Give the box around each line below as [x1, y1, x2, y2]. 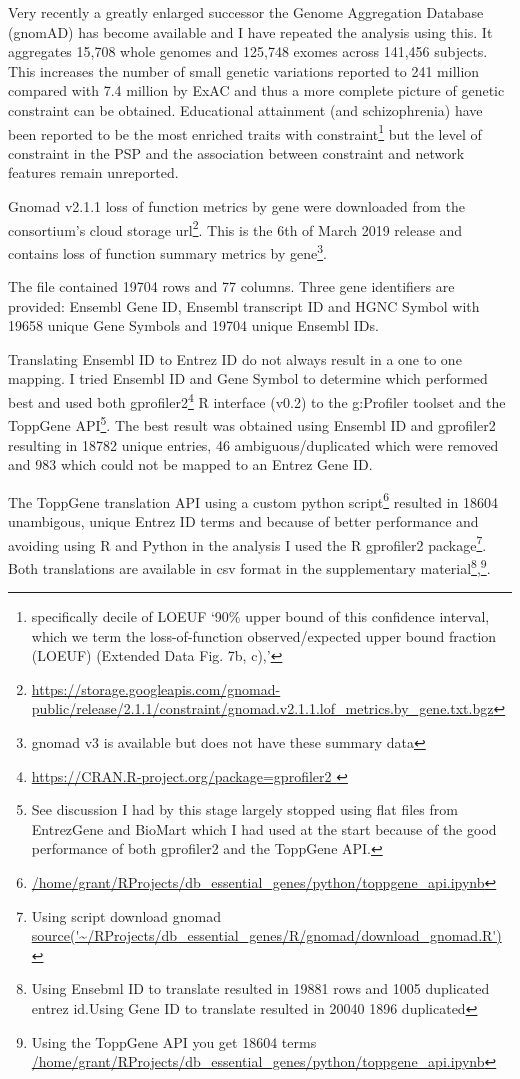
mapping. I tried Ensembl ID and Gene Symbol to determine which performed [8, 368, 488, 389]
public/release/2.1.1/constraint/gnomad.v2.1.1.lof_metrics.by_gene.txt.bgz [31, 698, 494, 719]
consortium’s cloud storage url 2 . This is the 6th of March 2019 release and [8, 216, 463, 240]
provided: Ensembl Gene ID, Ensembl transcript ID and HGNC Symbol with [8, 295, 480, 316]
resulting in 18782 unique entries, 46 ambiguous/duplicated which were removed [8, 434, 499, 455]
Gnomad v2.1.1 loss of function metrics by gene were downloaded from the [8, 196, 465, 216]
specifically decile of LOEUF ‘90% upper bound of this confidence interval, [31, 606, 490, 627]
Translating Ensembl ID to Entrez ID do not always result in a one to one [8, 348, 462, 369]
